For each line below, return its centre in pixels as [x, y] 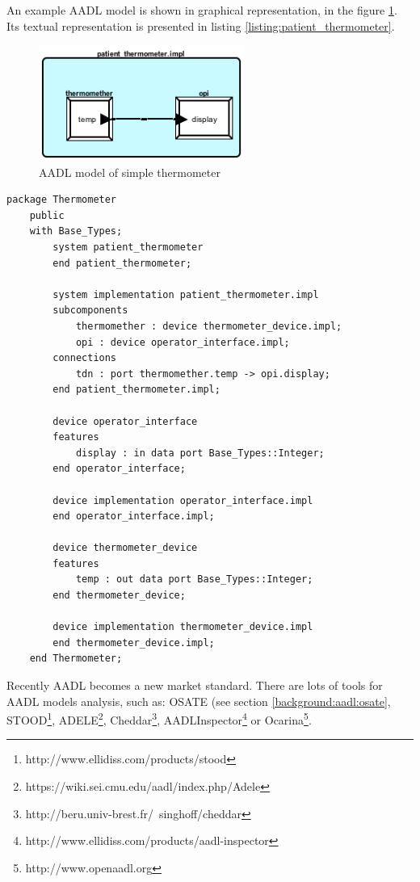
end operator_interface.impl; [134, 517]
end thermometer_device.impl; [134, 643]
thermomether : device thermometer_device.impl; [209, 326]
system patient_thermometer [128, 247]
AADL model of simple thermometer [130, 172]
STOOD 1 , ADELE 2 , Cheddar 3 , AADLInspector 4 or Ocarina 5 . [159, 718]
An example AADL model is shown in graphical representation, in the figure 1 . [202, 10]
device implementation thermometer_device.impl [183, 627]
